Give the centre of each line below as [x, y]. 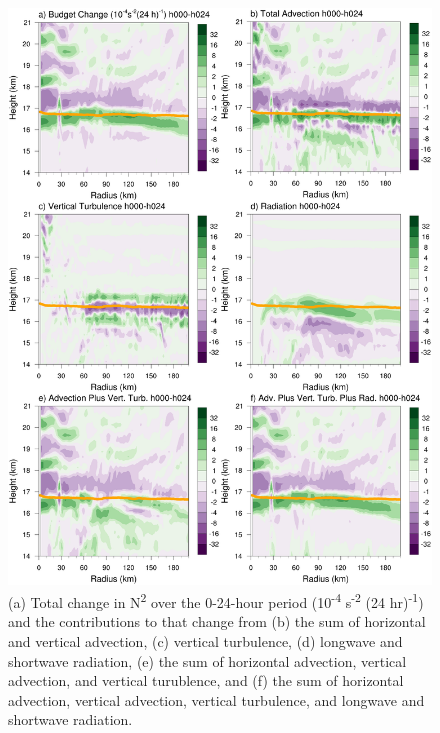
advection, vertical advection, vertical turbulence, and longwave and [216, 699]
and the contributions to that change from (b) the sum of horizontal [217, 621]
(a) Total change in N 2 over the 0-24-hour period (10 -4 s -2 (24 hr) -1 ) [216, 600]
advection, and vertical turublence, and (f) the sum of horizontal [206, 680]
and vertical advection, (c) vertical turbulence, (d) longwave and [205, 641]
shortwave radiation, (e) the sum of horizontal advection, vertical [207, 660]
